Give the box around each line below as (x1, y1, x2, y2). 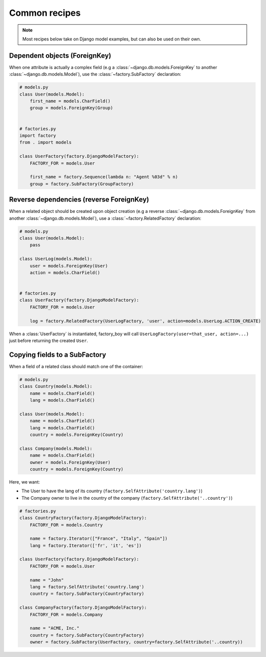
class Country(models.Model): (19, 383, 93, 389)
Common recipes (9, 7, 81, 18)
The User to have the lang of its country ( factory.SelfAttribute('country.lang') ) (21, 488, 203, 494)
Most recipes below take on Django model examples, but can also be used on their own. (22, 36, 201, 42)
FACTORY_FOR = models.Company (30, 612, 103, 617)
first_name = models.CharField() (30, 99, 111, 104)
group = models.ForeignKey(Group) (30, 105, 113, 111)
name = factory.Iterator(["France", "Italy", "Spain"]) (30, 536, 168, 542)
